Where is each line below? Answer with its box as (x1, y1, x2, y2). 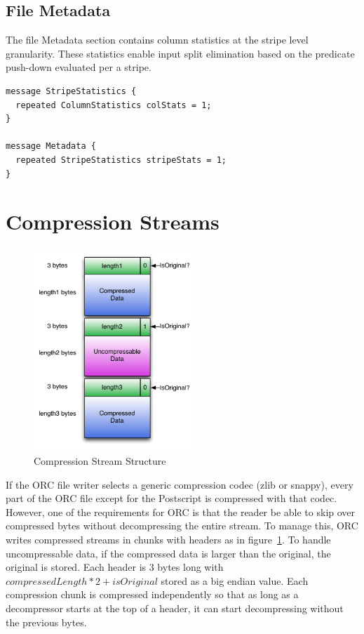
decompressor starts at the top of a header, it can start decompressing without (6, 600, 344, 615)
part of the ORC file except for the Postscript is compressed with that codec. (6, 491, 337, 506)
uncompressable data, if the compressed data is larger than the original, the (6, 546, 331, 560)
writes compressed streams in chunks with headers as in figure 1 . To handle (6, 531, 331, 546)
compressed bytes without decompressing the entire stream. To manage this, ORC (6, 518, 358, 533)
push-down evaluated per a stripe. (6, 60, 151, 74)
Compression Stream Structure (34, 454, 166, 468)
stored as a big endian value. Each (161, 573, 309, 588)
